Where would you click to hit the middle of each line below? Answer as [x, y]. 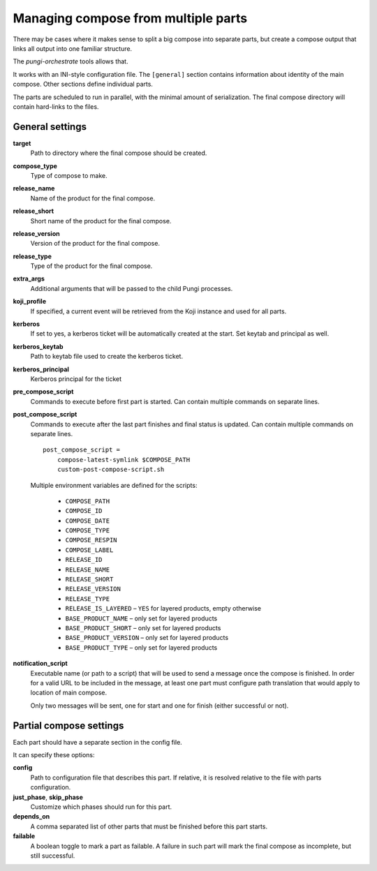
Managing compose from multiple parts [130, 18]
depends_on [31, 817]
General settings [50, 127]
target [22, 143]
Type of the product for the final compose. [91, 266]
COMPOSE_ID [84, 511]
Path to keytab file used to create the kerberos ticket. [107, 357]
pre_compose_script [43, 392]
